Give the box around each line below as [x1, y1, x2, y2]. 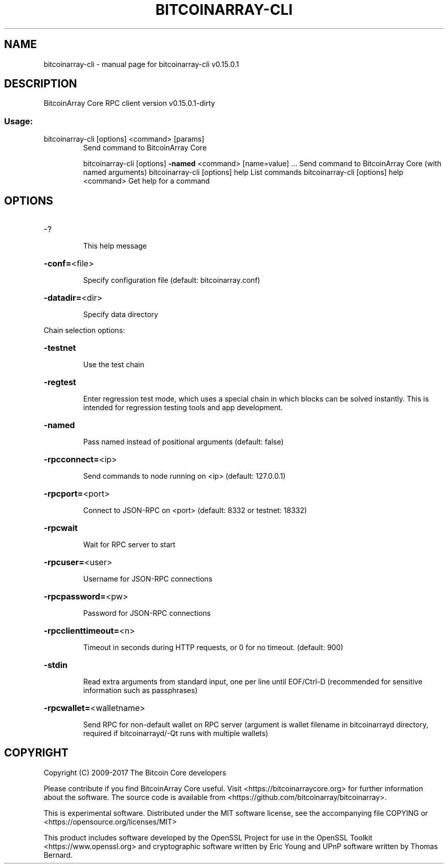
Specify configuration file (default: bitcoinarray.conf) [83, 276, 260, 285]
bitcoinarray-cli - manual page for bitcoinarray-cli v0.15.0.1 [43, 59, 239, 69]
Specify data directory [83, 310, 159, 319]
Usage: [4, 116, 33, 126]
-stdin [43, 660, 68, 671]
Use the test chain [83, 360, 144, 369]
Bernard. [43, 850, 73, 859]
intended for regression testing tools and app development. [83, 403, 283, 412]
